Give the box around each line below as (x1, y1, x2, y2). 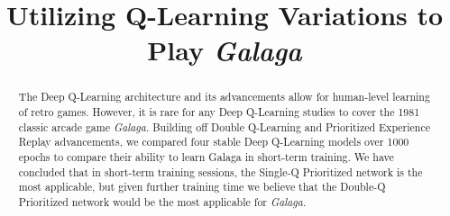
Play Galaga (147, 31, 302, 69)
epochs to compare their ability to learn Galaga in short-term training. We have (18, 148, 394, 164)
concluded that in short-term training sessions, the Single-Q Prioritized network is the (18, 164, 423, 179)
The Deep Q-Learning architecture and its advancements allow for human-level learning (18, 89, 430, 104)
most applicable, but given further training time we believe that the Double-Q (18, 179, 386, 194)
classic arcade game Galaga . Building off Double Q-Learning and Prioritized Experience (18, 119, 431, 134)
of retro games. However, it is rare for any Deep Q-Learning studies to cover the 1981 (18, 104, 420, 120)
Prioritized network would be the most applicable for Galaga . (18, 193, 307, 209)
